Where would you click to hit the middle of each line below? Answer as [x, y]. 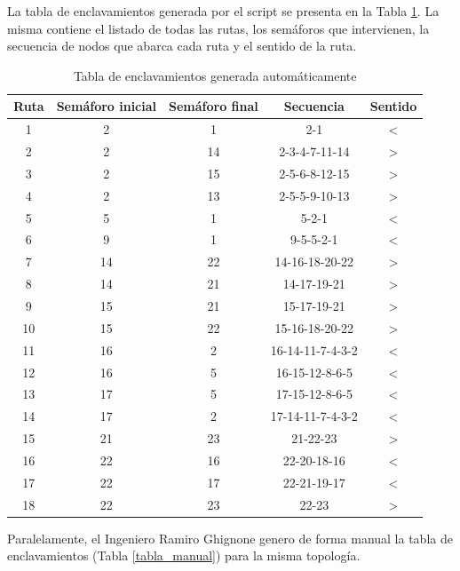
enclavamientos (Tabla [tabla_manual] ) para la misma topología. [184, 555]
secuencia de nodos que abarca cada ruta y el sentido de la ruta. [182, 46]
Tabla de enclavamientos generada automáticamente [215, 75]
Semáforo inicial [107, 106]
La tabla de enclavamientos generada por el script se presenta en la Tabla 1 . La [223, 11]
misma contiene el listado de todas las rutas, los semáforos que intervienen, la [218, 28]
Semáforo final [214, 106]
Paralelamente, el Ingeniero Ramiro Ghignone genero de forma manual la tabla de [230, 538]
